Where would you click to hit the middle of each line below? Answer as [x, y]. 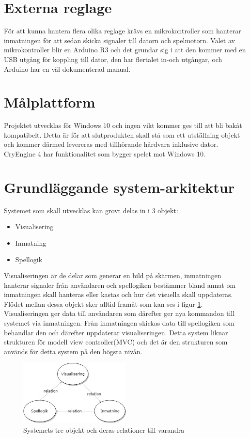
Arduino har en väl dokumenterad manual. [67, 69]
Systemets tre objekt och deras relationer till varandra [104, 430]
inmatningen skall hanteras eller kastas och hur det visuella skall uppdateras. [118, 294]
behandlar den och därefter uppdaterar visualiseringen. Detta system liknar [116, 332]
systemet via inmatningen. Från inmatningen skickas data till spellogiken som [119, 323]
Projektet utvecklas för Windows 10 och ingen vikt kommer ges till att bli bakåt [123, 125]
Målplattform [50, 102]
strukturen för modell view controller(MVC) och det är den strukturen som [116, 342]
